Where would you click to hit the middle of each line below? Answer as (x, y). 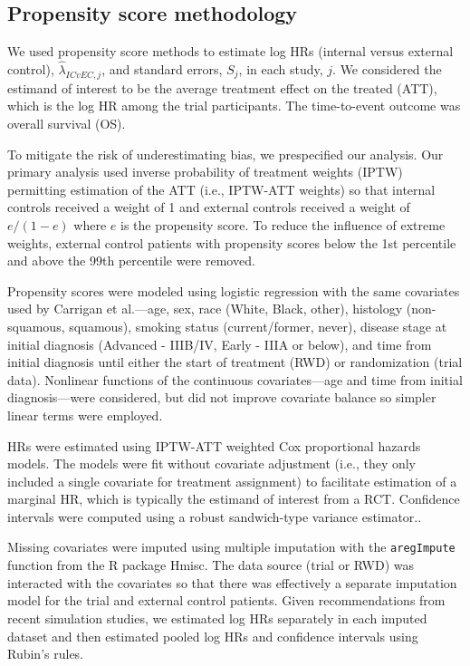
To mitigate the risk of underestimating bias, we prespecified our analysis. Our (225, 154)
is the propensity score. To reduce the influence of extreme (283, 224)
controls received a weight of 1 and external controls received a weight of (209, 207)
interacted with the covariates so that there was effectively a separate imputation (232, 582)
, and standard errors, (162, 69)
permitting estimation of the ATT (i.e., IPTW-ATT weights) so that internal (221, 189)
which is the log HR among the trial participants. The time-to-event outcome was (234, 106)
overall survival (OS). (67, 123)
